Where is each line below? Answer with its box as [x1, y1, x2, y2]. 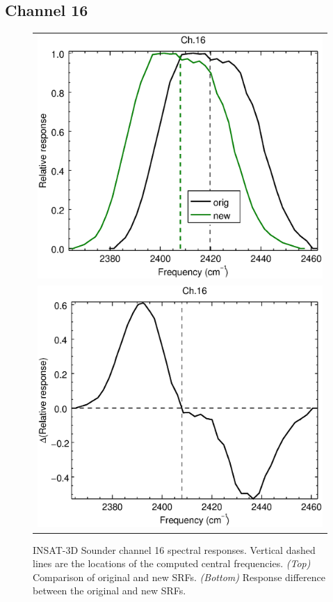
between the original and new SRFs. [33, 583, 186, 598]
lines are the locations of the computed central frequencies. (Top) [33, 556, 311, 571]
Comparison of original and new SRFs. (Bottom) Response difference [33, 569, 325, 584]
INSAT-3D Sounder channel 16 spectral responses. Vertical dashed [33, 542, 316, 557]
